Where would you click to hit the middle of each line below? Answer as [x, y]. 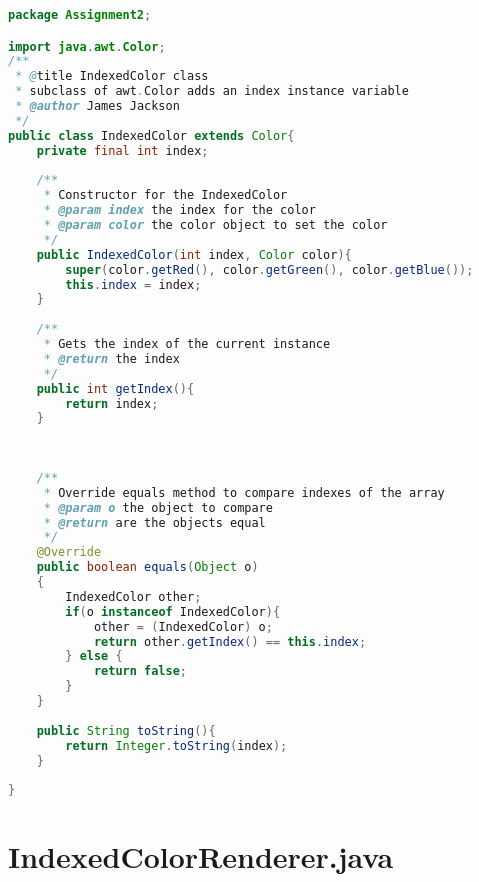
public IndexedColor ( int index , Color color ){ [194, 254]
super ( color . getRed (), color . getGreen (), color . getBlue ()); [269, 269]
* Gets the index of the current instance [187, 344]
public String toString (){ [126, 730]
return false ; [140, 671]
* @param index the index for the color [179, 210]
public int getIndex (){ [115, 388]
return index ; [112, 403]
